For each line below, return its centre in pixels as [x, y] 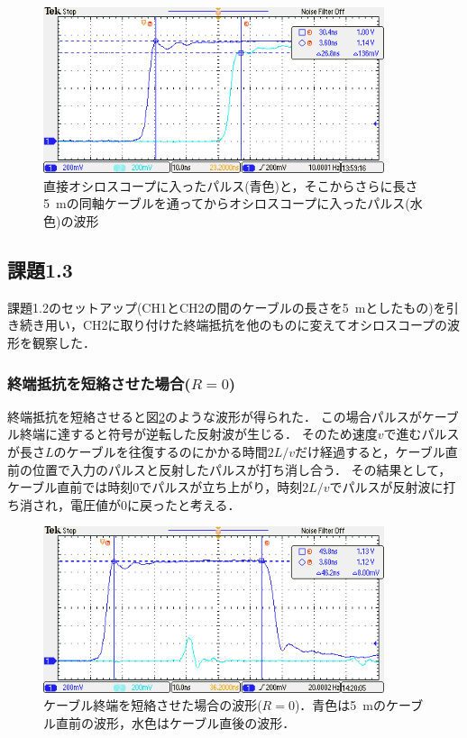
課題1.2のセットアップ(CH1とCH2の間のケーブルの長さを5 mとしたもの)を [227, 307]
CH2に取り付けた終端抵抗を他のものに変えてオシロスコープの [265, 325]
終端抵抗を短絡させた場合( [99, 383]
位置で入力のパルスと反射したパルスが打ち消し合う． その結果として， [242, 469]
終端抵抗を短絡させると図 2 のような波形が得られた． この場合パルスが [215, 416]
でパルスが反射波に [386, 487]
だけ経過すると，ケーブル [370, 451]
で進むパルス [421, 434]
